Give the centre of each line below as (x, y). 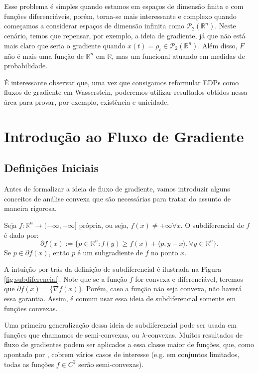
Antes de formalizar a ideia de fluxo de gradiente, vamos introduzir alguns (117, 189)
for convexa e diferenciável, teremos (189, 279)
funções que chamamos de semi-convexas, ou (72, 334)
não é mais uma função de (44, 56)
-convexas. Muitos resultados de (194, 334)
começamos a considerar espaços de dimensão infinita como (94, 26)
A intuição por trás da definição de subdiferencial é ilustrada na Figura (113, 269)
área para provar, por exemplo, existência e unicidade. (87, 101)
